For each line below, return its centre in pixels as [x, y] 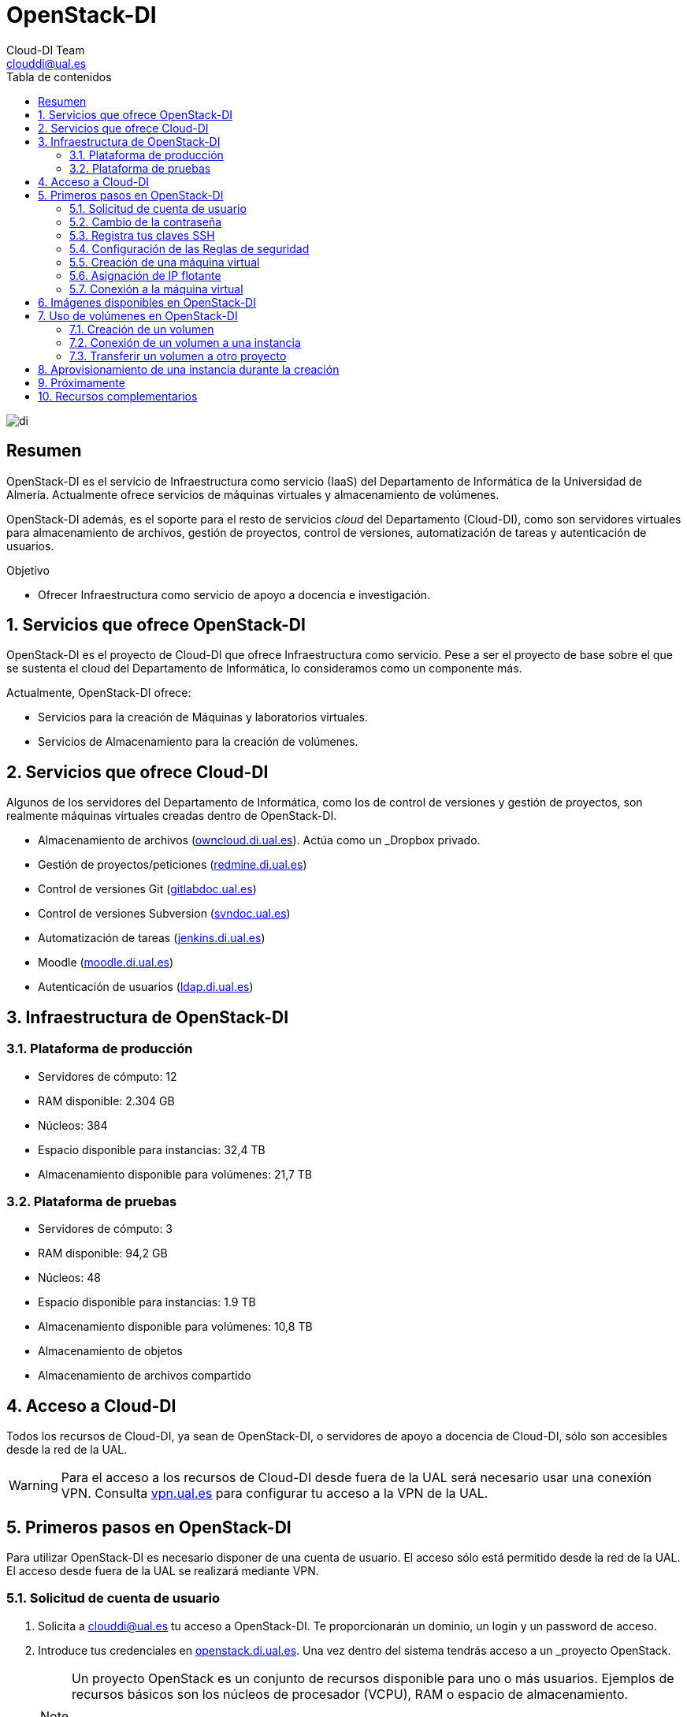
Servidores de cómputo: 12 [108, 1076]
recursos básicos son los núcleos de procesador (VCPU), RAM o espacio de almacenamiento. [350, 1694]
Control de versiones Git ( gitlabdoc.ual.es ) [147, 889]
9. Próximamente [82, 382]
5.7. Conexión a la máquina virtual [156, 289]
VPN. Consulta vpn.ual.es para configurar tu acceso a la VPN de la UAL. [275, 1494]
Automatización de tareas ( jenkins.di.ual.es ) [152, 938]
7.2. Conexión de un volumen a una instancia [185, 342]
